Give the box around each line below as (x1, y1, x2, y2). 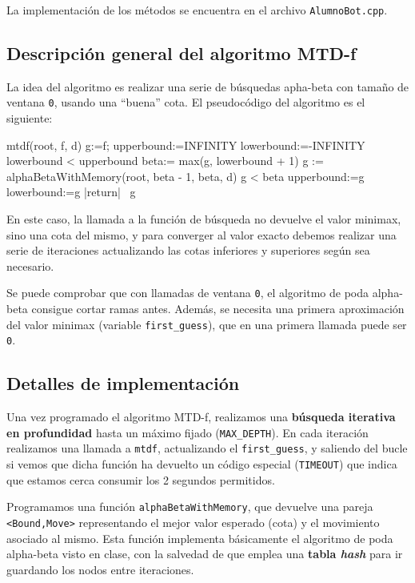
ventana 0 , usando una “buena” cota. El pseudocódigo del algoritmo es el (6, 94, 365, 111)
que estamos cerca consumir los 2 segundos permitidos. (6, 471, 275, 488)
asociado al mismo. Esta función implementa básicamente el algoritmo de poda (6, 529, 393, 546)
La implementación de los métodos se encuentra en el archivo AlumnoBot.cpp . (6, 2, 388, 18)
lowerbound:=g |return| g (6, 183, 136, 200)
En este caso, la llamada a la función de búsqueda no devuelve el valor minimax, (6, 211, 401, 227)
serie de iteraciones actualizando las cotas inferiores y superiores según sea (6, 242, 370, 259)
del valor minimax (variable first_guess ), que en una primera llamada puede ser (6, 316, 407, 332)
